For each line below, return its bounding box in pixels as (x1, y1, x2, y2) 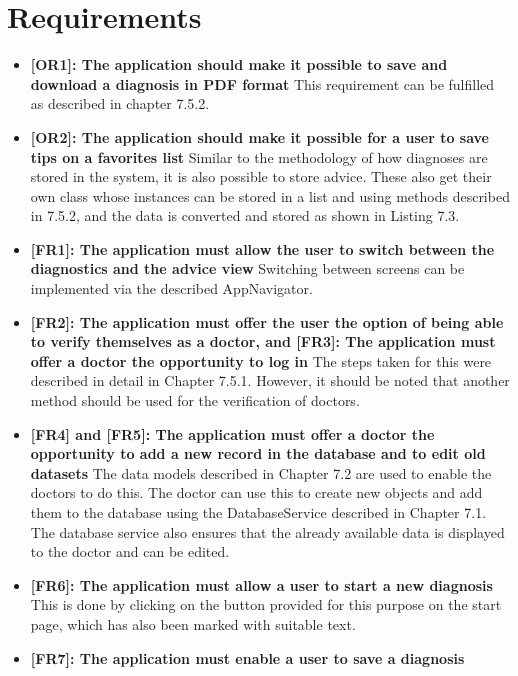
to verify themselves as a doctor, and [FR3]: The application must (30, 331, 496, 352)
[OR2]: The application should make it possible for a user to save (30, 126, 490, 147)
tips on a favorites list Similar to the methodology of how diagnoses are (30, 146, 488, 167)
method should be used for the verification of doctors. (30, 390, 360, 411)
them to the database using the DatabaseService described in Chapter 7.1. (30, 502, 487, 522)
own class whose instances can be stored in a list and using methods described (30, 185, 510, 206)
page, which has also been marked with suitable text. (30, 613, 356, 634)
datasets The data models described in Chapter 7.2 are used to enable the (30, 462, 492, 483)
